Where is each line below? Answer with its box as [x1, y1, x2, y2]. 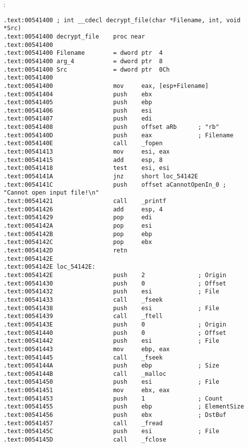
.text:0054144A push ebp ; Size [3, 362, 219, 369]
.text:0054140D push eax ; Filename [3, 131, 234, 139]
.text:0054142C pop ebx [3, 239, 152, 246]
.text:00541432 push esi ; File [3, 288, 219, 295]
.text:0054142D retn [3, 246, 127, 254]
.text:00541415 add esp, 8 [3, 156, 163, 163]
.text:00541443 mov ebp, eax [3, 345, 170, 353]
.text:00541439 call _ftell [3, 313, 163, 320]
